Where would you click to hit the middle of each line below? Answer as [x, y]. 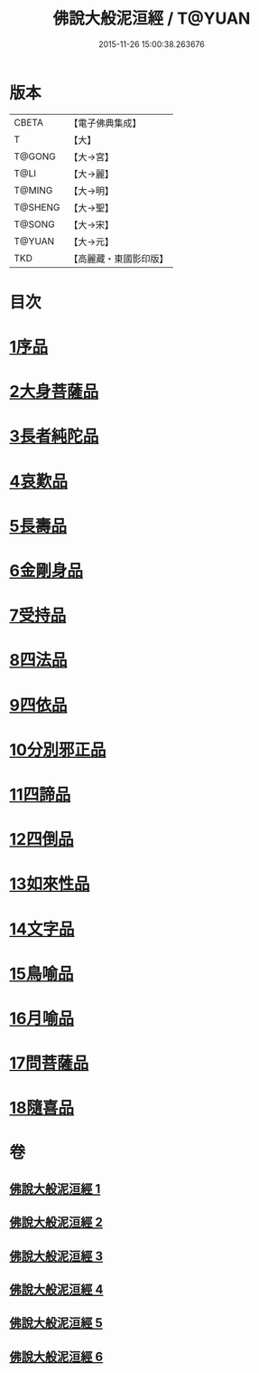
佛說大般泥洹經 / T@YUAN [152, 19]
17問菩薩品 [49, 1063]
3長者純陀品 [54, 436]
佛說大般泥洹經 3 [56, 1256]
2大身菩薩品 [54, 392]
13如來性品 [50, 884]
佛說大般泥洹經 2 [56, 1222]
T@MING [33, 190]
